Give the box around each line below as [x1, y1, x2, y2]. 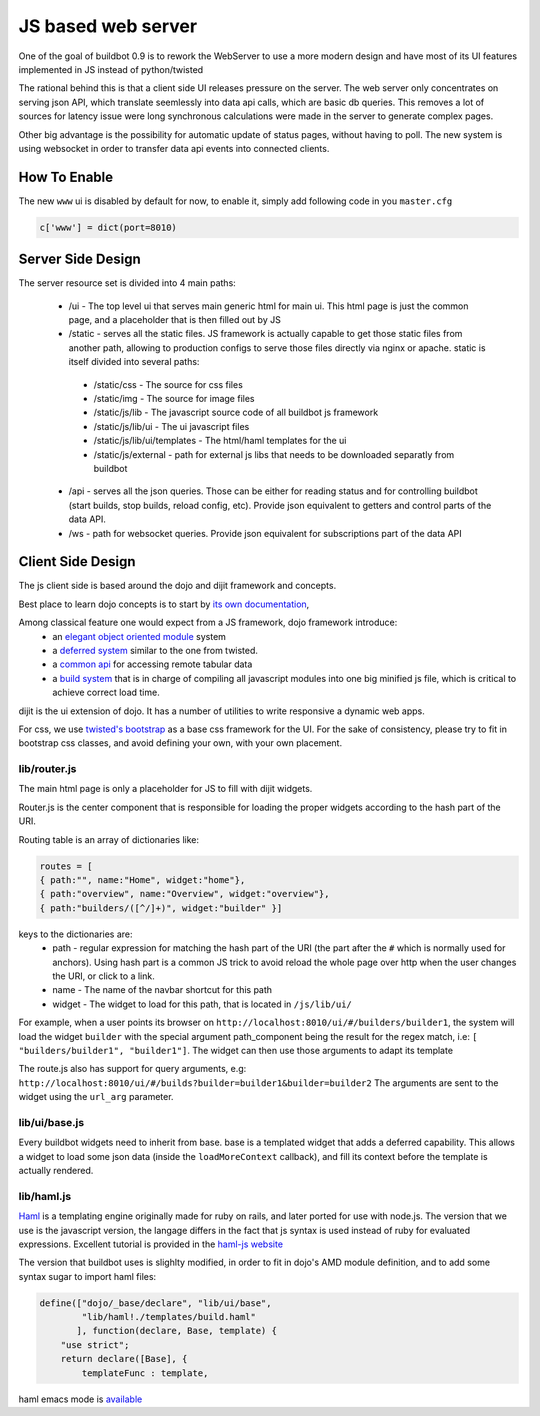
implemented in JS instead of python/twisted [18, 63, 204, 75]
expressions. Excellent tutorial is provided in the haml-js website [18, 1238, 284, 1250]
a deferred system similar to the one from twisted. [52, 645, 259, 656]
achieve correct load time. [52, 686, 160, 699]
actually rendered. [18, 1165, 94, 1177]
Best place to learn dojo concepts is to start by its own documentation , [18, 598, 310, 610]
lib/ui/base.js [18, 1115, 85, 1129]
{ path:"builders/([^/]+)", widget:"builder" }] [39, 902, 283, 914]
